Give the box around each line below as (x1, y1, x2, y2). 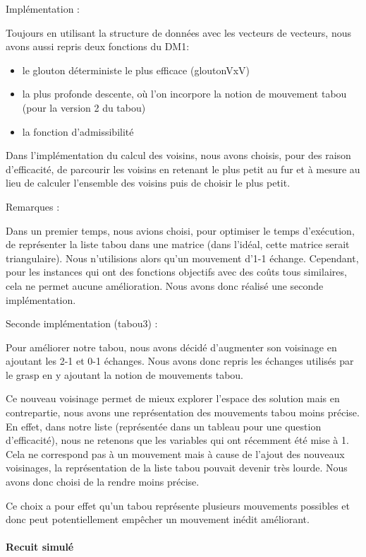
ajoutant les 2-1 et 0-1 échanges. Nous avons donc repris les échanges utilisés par (6, 353, 354, 368)
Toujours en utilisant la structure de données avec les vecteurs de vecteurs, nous (6, 25, 351, 40)
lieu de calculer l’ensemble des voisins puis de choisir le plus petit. (6, 175, 291, 190)
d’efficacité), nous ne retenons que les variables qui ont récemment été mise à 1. (6, 433, 349, 447)
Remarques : (6, 199, 60, 213)
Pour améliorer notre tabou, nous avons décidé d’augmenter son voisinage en (6, 339, 337, 354)
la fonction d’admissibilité (22, 124, 134, 139)
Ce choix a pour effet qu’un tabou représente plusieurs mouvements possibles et (6, 498, 350, 512)
